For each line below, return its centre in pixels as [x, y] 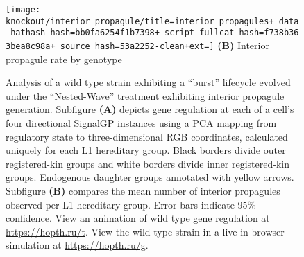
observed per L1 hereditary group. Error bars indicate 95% [131, 204]
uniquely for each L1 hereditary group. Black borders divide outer [146, 150]
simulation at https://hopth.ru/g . [77, 245]
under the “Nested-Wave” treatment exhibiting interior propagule [145, 95]
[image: [23, 10]
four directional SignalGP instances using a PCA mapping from [141, 123]
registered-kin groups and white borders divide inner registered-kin [147, 163]
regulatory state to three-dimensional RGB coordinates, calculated [147, 136]
